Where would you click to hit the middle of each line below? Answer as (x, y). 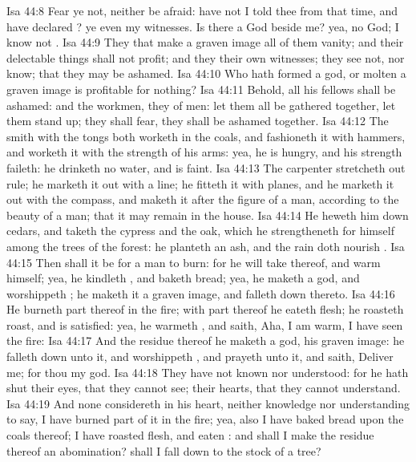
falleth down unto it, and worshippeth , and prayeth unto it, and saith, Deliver (200, 357)
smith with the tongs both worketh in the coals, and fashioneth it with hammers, (206, 136)
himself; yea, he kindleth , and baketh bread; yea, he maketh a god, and (183, 278)
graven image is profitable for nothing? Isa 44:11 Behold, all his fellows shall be (201, 89)
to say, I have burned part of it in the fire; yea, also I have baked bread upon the (205, 419)
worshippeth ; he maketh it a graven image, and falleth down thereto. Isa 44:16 (201, 293)
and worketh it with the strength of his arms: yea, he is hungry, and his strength (204, 152)
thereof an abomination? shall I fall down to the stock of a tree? (164, 450)
